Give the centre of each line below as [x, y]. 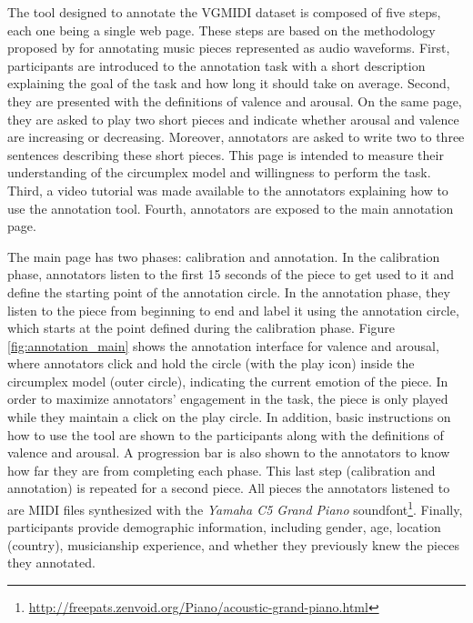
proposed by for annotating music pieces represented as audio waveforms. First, [229, 48]
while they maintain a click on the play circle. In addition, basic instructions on [229, 417]
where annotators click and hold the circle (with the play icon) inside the [211, 363]
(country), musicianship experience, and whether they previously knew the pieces [234, 544]
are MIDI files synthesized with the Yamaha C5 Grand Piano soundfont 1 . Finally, [235, 508]
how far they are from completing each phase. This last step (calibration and [221, 470]
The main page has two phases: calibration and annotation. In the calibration [224, 256]
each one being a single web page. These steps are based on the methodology [221, 30]
